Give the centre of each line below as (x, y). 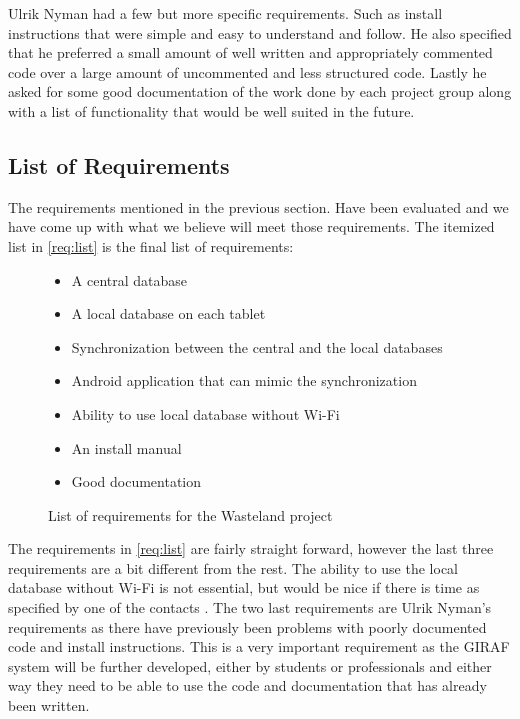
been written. (49, 705)
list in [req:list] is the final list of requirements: (151, 245)
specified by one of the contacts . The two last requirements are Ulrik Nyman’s (250, 607)
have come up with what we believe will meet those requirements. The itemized (251, 226)
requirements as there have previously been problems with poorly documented (247, 626)
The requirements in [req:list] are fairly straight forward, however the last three (251, 548)
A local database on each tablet (168, 313)
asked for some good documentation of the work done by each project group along (260, 91)
